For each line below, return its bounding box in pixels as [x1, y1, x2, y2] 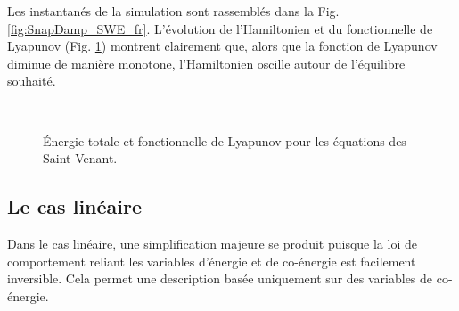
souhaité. [7, 71, 56, 90]
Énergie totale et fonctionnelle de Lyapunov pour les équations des [43, 131, 406, 150]
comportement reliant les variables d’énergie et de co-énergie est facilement [7, 251, 416, 270]
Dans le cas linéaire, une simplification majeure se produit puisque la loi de [7, 233, 417, 252]
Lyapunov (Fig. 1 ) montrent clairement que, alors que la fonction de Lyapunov [7, 37, 438, 55]
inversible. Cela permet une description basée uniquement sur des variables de [7, 269, 433, 288]
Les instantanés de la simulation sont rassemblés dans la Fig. [7, 2, 340, 20]
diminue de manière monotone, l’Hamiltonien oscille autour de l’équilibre [7, 53, 406, 72]
